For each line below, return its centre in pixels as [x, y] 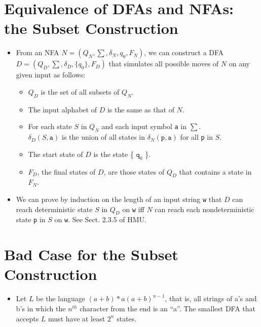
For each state [50, 126]
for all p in [197, 137]
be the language [61, 298]
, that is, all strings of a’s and [211, 298]
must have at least [77, 318]
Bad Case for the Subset [91, 254]
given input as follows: [51, 75]
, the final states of [66, 171]
